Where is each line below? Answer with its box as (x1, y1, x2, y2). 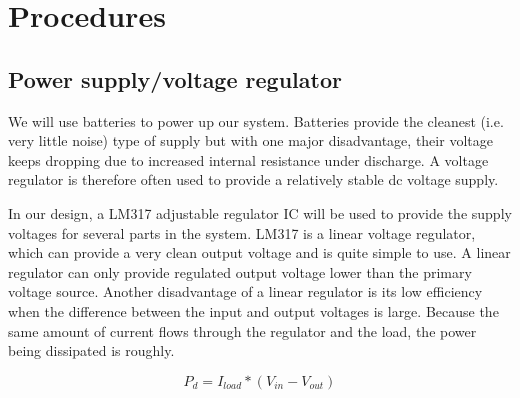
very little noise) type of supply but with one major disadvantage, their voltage (8, 130, 493, 151)
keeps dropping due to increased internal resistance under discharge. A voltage (8, 149, 489, 170)
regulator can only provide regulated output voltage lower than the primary (8, 261, 472, 282)
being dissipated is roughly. (8, 340, 175, 361)
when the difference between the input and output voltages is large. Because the (8, 300, 499, 321)
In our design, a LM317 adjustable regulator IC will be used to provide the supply (8, 202, 512, 223)
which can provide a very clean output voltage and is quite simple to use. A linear (8, 242, 511, 263)
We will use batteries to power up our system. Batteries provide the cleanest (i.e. (8, 110, 504, 131)
